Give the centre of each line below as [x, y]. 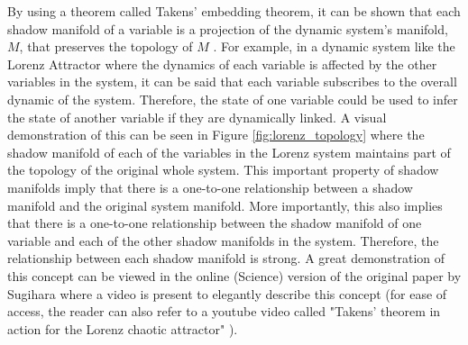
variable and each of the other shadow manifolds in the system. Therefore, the [223, 240]
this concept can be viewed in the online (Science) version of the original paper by [234, 275]
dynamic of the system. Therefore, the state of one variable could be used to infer [233, 99]
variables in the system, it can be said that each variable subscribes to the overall [232, 82]
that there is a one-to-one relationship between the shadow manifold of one [215, 223]
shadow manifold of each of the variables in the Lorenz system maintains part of [229, 152]
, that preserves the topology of [106, 46]
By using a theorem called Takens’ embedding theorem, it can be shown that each [234, 11]
